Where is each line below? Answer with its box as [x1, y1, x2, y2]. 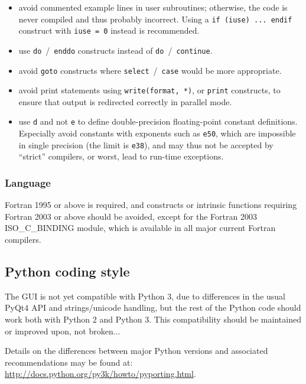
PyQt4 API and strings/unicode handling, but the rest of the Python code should [5, 301, 301, 314]
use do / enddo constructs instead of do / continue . [18, 44, 213, 56]
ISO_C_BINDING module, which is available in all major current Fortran [5, 222, 276, 234]
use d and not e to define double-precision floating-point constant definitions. [18, 115, 298, 128]
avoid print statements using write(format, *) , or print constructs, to [18, 84, 281, 96]
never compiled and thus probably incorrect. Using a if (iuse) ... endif [18, 12, 292, 25]
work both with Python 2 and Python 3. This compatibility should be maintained [5, 313, 301, 326]
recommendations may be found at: [5, 356, 133, 368]
